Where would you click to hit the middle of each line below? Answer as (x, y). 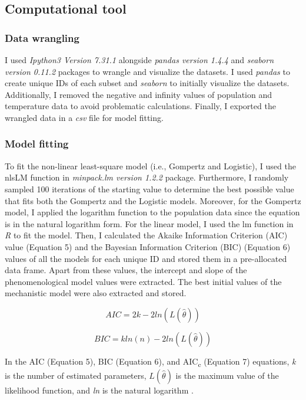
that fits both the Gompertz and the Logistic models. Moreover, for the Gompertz (153, 200)
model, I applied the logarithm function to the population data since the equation (152, 212)
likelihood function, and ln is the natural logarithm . (99, 390)
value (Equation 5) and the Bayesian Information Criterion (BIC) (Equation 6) (148, 246)
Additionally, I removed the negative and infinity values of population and (139, 94)
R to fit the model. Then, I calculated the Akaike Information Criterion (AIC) (146, 235)
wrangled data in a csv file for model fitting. (84, 117)
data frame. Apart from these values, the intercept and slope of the (126, 270)
